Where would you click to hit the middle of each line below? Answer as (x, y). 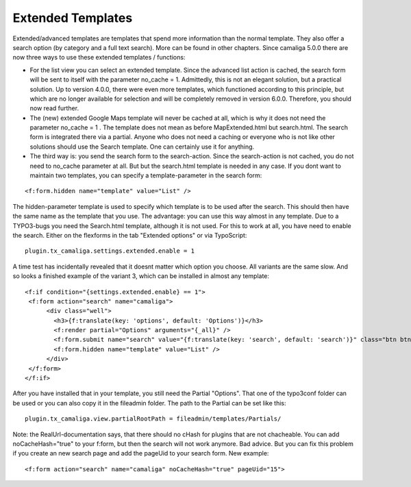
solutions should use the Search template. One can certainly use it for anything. (142, 147)
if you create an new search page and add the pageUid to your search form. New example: (141, 453)
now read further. (54, 108)
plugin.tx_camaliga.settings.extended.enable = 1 (110, 251)
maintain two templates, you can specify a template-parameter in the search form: (146, 175)
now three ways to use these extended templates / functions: (99, 58)
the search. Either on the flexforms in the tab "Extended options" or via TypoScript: (130, 235)
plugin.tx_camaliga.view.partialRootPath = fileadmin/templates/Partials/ (153, 419)
